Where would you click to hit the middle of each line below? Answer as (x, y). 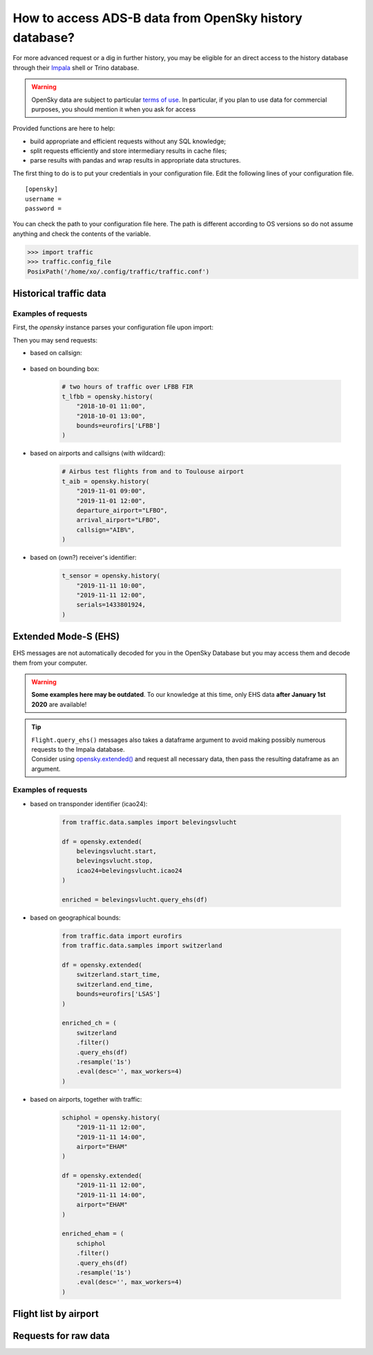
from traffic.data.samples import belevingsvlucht (150, 822)
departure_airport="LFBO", (122, 510)
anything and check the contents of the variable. (82, 234)
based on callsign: (56, 353)
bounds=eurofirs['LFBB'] (118, 426)
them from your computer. (50, 663)
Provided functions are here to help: (64, 129)
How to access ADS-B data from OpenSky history (158, 18)
